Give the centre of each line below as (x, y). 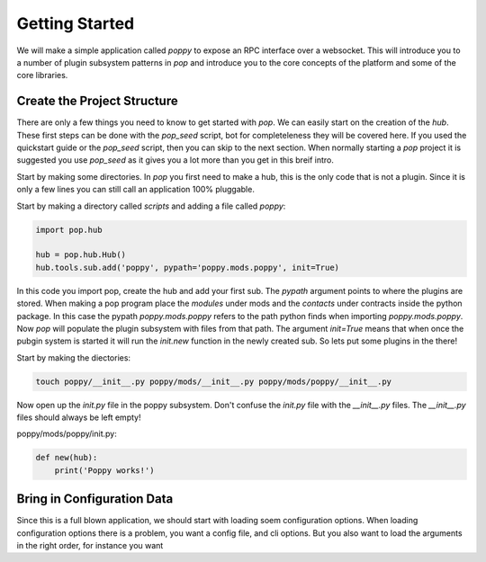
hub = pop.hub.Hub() (81, 255)
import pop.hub (69, 230)
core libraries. (42, 76)
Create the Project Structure (98, 101)
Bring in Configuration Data (95, 499)
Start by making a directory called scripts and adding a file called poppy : (151, 206)
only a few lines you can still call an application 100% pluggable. (136, 190)
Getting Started (76, 23)
